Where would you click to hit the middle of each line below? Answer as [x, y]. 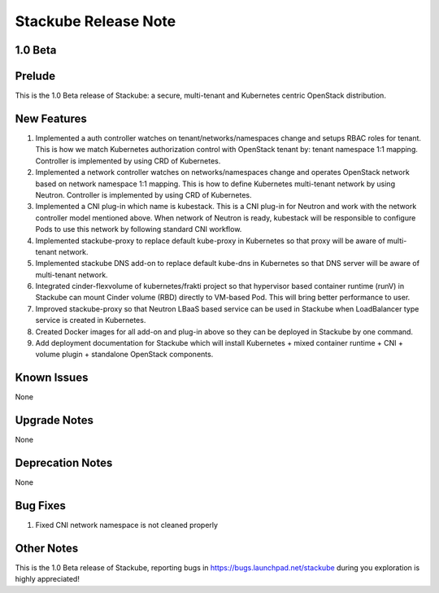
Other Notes [47, 548]
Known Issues [52, 378]
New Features [51, 118]
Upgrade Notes [54, 420]
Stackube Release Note [96, 21]
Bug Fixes [41, 506]
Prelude [35, 76]
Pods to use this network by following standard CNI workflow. [139, 229]
